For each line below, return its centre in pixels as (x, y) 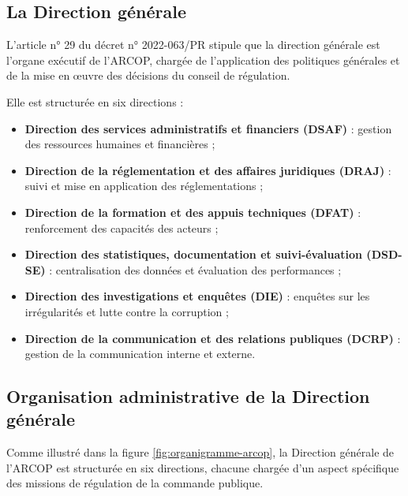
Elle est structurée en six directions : (95, 101)
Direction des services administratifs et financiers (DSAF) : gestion (208, 128)
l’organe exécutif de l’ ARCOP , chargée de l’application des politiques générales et (203, 60)
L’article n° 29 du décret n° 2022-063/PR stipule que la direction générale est (193, 45)
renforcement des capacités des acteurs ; (122, 227)
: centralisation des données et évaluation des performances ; (195, 269)
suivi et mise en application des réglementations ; (144, 186)
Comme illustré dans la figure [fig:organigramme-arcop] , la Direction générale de (200, 452)
